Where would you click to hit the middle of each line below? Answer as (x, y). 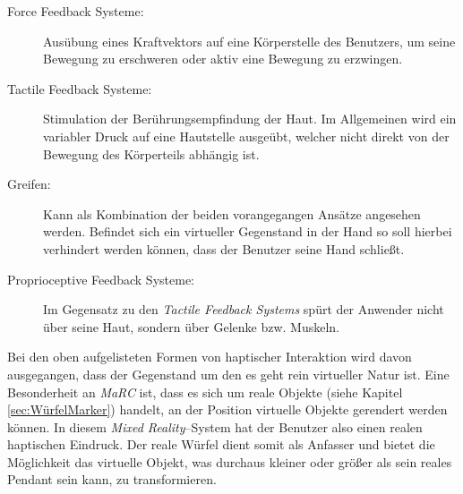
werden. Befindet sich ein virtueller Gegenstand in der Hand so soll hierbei (248, 231)
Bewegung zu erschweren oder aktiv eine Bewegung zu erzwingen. (223, 59)
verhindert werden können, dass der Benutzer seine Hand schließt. (224, 248)
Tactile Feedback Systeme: (80, 88)
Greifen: (29, 184)
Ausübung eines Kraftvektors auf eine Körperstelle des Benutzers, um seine (249, 41)
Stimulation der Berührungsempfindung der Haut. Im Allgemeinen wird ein (250, 119)
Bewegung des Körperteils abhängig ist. (151, 153)
